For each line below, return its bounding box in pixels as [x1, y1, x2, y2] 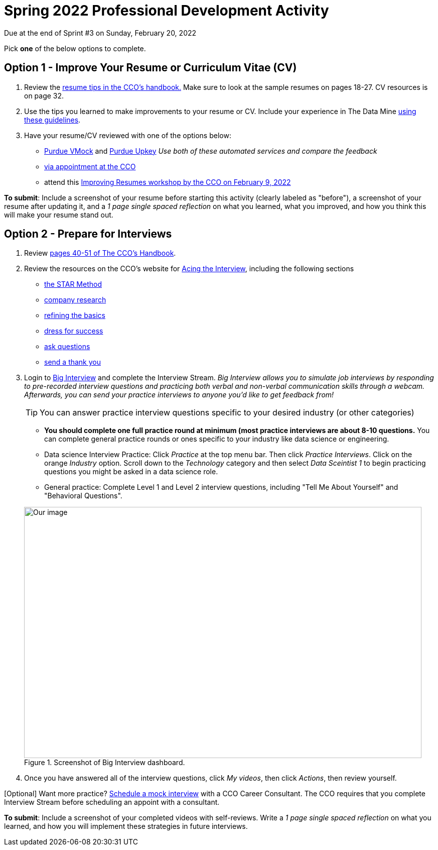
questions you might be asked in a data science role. [44, 467, 218, 476]
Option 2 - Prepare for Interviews [4, 228, 172, 241]
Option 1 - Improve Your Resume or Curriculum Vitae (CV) [4, 61, 297, 74]
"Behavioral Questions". [44, 491, 122, 500]
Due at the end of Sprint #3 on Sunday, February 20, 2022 [4, 28, 197, 37]
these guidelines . [24, 115, 81, 124]
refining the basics [44, 311, 105, 320]
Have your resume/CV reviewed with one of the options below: [24, 131, 231, 140]
